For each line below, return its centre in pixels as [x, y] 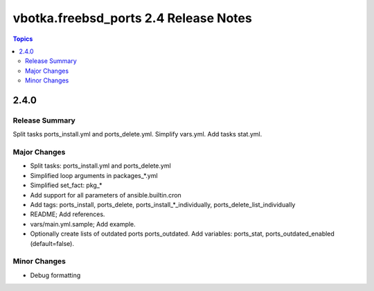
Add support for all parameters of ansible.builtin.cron [106, 195]
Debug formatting [55, 275]
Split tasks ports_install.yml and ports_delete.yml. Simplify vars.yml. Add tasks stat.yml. [137, 134]
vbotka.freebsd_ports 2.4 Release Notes [132, 18]
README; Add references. [68, 214]
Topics [23, 39]
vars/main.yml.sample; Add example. [83, 224]
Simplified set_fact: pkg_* [66, 185]
